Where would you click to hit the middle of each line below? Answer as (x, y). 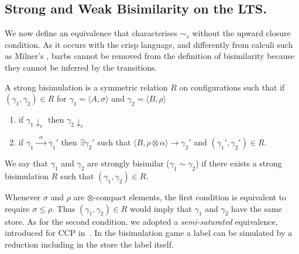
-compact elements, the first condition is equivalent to (190, 197)
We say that (26, 163)
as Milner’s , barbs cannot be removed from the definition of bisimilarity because (150, 56)
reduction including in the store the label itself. (89, 244)
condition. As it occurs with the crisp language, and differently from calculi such (149, 44)
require (17, 208)
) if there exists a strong (239, 163)
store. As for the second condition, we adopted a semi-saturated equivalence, (141, 221)
